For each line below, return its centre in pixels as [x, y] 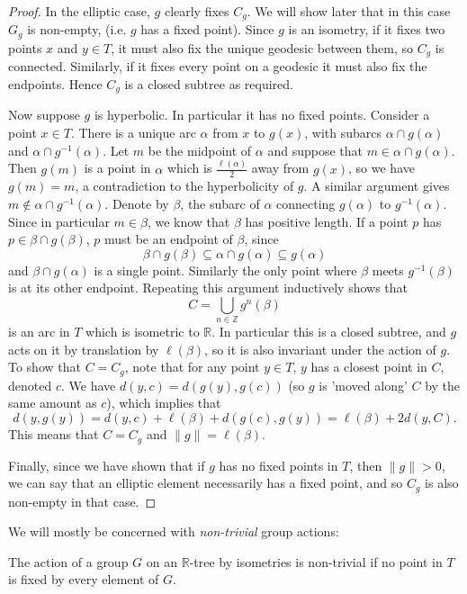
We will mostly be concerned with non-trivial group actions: [174, 531]
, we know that [189, 221]
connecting [306, 203]
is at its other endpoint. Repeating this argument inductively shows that [208, 288]
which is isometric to [143, 332]
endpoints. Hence [55, 83]
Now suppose [44, 115]
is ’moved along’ [363, 385]
